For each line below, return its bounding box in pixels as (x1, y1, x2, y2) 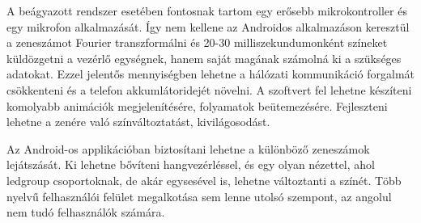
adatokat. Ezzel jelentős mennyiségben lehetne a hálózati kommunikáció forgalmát (6, 65, 415, 82)
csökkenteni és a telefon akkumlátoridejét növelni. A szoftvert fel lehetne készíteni (6, 81, 412, 98)
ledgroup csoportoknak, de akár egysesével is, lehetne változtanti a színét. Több (6, 171, 402, 188)
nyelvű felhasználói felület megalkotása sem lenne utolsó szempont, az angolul (6, 187, 392, 204)
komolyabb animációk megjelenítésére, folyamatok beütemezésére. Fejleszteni (6, 97, 388, 114)
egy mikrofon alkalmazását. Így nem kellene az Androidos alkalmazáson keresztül (6, 18, 410, 35)
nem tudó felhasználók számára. (6, 204, 165, 221)
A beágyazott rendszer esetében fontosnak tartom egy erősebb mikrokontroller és (6, 2, 407, 19)
